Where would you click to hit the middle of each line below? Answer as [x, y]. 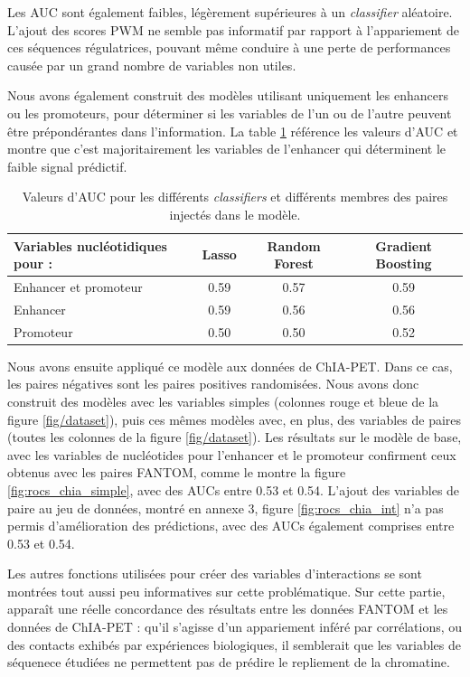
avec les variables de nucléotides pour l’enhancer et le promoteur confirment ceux [232, 454]
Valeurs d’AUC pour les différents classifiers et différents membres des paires [235, 197]
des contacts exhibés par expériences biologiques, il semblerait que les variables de [234, 644]
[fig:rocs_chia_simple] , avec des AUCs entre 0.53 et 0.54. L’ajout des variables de [234, 489]
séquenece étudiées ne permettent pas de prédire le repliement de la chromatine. [229, 662]
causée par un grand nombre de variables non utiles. [152, 65]
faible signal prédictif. [67, 166]
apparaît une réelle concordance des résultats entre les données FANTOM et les [228, 609]
